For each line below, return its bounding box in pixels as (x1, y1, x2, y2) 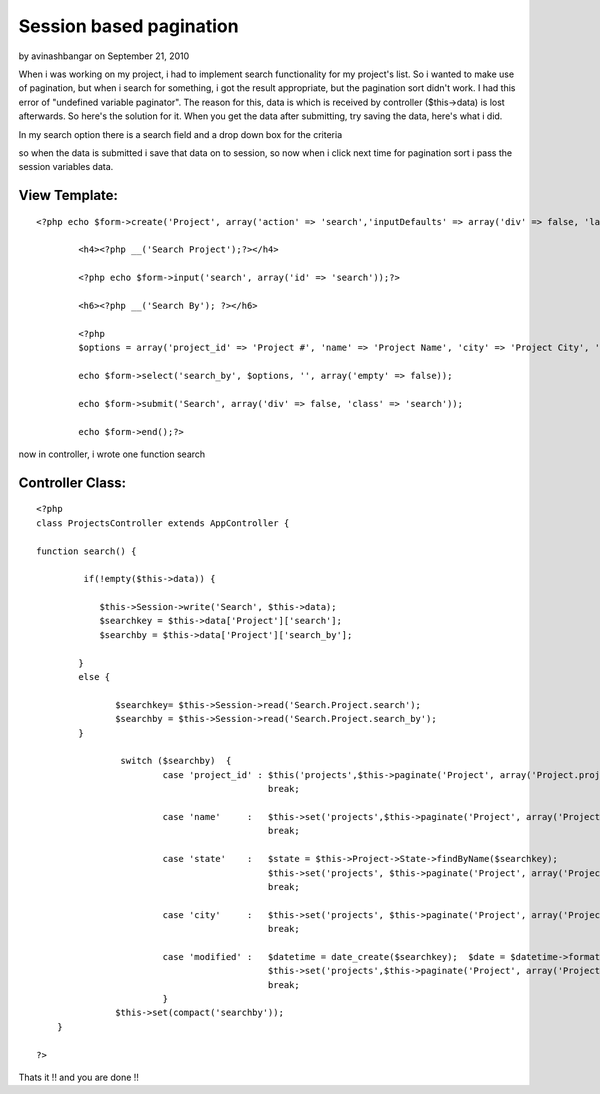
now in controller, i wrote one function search (18, 448, 206, 460)
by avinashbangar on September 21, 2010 (18, 50, 190, 62)
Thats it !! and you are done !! (18, 1071, 140, 1083)
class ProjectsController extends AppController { (36, 517, 290, 529)
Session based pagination (18, 15, 239, 37)
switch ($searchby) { (120, 755, 232, 767)
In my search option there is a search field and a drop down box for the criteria (18, 128, 343, 140)
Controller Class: (18, 474, 127, 491)
